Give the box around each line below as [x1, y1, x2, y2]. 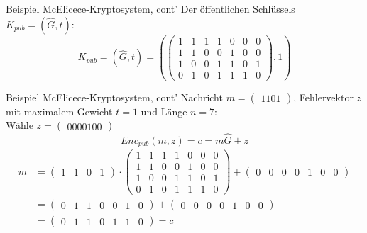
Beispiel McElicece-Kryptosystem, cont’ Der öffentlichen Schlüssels [6, 1, 295, 16]
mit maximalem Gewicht [6, 103, 113, 118]
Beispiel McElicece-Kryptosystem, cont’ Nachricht [6, 89, 223, 104]
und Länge [141, 103, 187, 118]
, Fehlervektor [293, 89, 354, 104]
